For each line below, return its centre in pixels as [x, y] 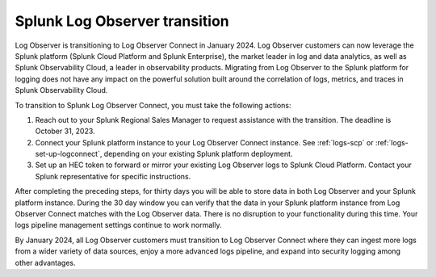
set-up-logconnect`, [69, 154]
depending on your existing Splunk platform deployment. [198, 154]
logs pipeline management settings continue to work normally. [118, 225]
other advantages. [45, 262]
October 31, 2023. [65, 131]
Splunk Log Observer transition [122, 21]
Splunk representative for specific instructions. [113, 176]
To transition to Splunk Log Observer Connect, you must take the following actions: [153, 105]
